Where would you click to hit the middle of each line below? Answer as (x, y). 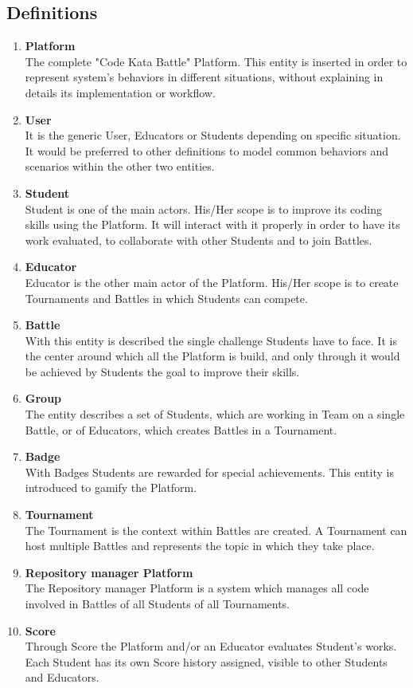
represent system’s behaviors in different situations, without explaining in (204, 77)
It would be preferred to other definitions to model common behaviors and (206, 150)
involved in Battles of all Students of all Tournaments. (158, 604)
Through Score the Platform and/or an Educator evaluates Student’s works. (211, 646)
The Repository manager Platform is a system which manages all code (197, 588)
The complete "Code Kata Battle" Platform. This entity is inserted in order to (216, 61)
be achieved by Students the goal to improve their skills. (162, 371)
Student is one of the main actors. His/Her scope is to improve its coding (203, 208)
